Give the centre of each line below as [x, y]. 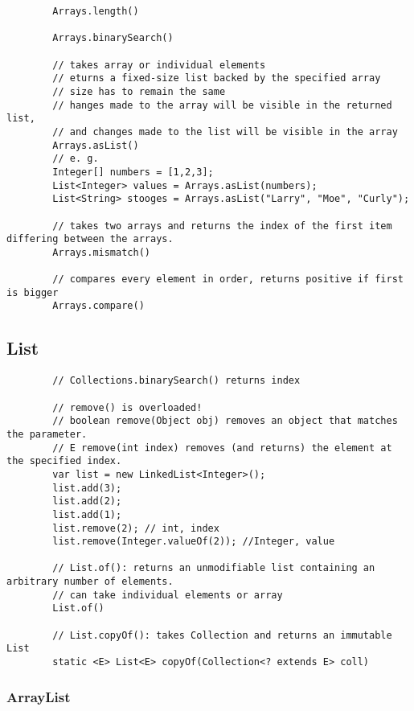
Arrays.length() [96, 11]
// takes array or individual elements [159, 65]
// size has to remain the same [139, 91]
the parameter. [47, 434]
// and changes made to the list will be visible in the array [225, 132]
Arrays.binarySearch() [113, 38]
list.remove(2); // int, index [136, 528]
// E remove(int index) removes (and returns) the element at [222, 448]
